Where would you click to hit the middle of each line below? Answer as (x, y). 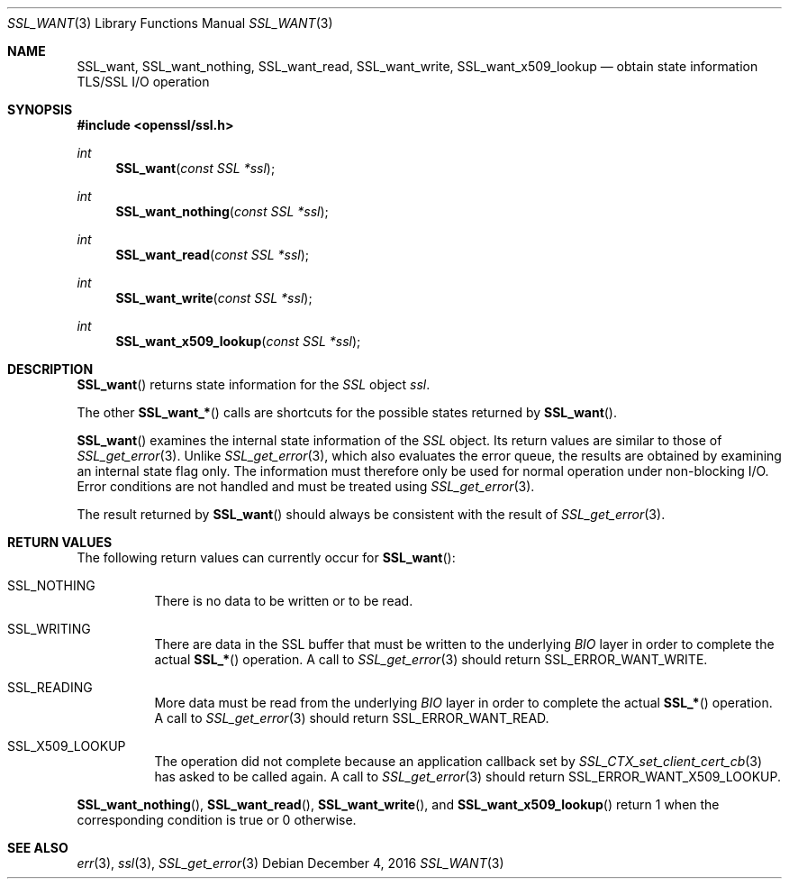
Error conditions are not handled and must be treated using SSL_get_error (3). (306, 486)
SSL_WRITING (49, 629)
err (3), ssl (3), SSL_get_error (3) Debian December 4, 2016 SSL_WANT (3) (290, 863)
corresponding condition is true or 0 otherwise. (217, 820)
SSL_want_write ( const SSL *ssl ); (214, 298)
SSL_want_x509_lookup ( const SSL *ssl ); (238, 341)
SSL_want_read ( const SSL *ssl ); (213, 255)
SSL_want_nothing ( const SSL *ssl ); (222, 211)
